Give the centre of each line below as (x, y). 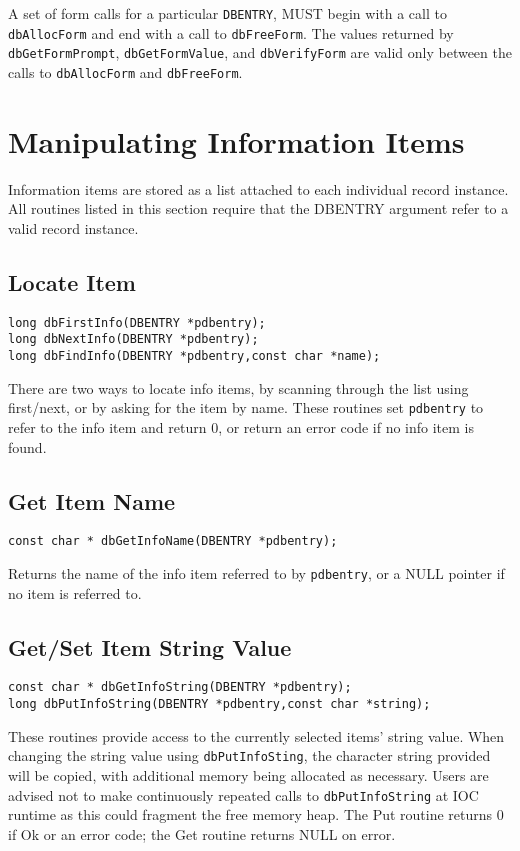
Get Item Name (92, 500)
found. (27, 446)
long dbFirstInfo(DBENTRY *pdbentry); (137, 322)
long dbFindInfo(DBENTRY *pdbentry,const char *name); (194, 356)
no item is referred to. (75, 592)
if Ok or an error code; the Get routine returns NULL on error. (202, 833)
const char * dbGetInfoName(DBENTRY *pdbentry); (173, 541)
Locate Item (72, 281)
